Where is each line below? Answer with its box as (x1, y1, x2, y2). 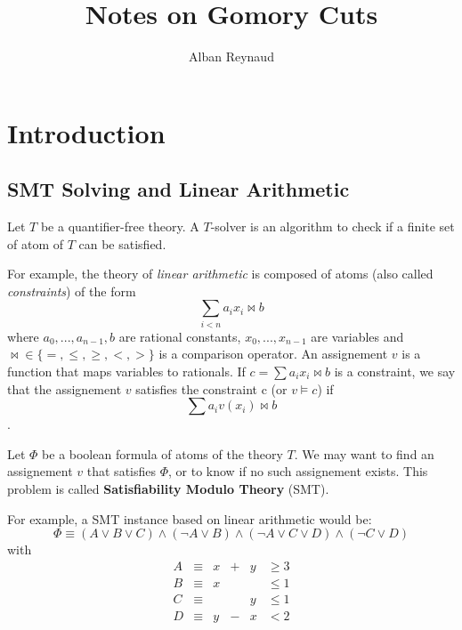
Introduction (7, 114, 166, 150)
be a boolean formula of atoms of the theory (42, 444, 283, 463)
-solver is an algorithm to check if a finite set (210, 217, 455, 236)
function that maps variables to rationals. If (7, 362, 246, 380)
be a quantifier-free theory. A (40, 217, 199, 236)
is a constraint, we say (334, 362, 456, 380)
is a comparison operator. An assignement (158, 344, 388, 363)
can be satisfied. (78, 234, 166, 253)
